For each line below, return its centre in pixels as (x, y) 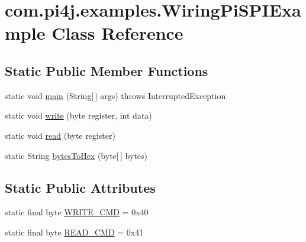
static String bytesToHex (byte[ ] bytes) (76, 155)
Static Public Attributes (80, 187)
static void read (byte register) (60, 135)
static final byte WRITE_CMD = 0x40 (77, 212)
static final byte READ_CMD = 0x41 (74, 232)
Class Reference (117, 33)
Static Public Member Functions (107, 70)
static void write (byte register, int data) (78, 115)
